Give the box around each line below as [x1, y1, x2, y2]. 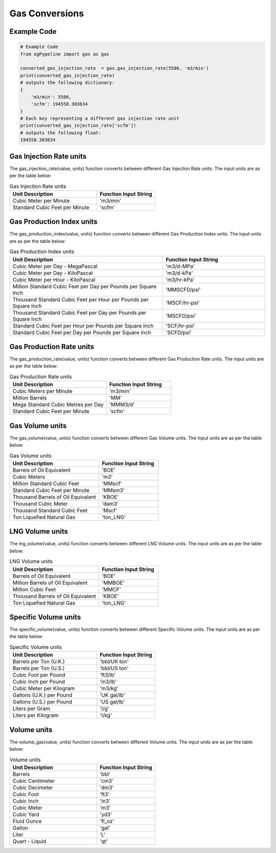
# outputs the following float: [20, 130, 102, 136]
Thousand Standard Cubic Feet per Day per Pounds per [12, 309, 147, 316]
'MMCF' [101, 586, 121, 593]
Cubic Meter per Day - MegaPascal [12, 263, 98, 270]
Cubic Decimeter [12, 784, 53, 791]
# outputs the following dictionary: [20, 80, 115, 86]
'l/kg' [100, 712, 112, 719]
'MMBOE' [101, 579, 125, 586]
